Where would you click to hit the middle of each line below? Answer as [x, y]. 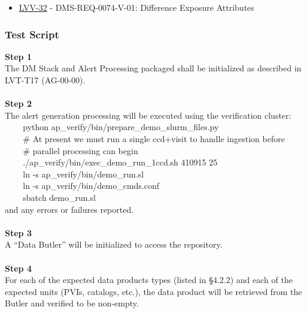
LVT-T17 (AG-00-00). [45, 80]
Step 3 [18, 232]
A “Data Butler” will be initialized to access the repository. [114, 244]
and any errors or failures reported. [69, 209]
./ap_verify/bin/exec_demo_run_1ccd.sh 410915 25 [120, 162]
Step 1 [18, 56]
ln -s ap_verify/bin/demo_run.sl [83, 174]
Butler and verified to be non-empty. [72, 303]
